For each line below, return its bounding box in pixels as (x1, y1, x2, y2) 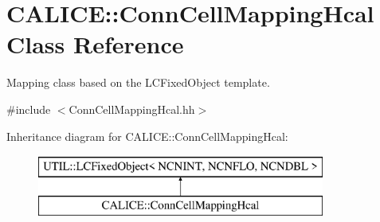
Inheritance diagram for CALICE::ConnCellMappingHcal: (6, 127, 288, 144)
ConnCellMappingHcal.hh (69, 100, 195, 117)
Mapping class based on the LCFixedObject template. (6, 74, 270, 91)
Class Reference (6, 28, 184, 60)
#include (6, 100, 51, 117)
